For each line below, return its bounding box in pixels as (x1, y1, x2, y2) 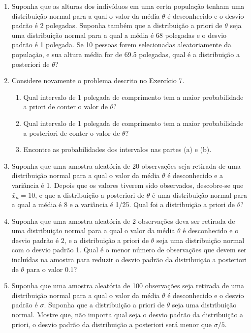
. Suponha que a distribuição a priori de (44, 300, 164, 310)
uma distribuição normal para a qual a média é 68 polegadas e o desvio (11, 30, 227, 40)
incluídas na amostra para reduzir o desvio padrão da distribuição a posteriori (11, 254, 247, 265)
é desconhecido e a (167, 170, 223, 181)
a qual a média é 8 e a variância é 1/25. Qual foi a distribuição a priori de (11, 199, 235, 210)
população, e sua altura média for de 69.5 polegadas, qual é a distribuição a (11, 49, 240, 59)
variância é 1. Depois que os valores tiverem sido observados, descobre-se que (11, 180, 244, 190)
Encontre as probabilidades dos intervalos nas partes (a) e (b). (23, 144, 212, 154)
